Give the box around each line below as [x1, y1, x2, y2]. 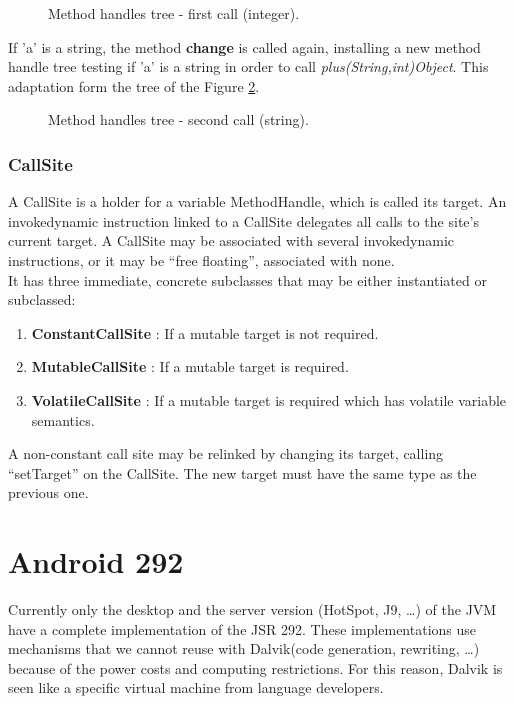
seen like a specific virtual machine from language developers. [8, 677, 384, 698]
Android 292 [8, 541, 184, 582]
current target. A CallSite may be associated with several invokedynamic [8, 230, 455, 251]
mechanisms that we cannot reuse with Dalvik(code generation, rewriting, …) [8, 638, 480, 659]
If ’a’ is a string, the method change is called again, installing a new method [8, 36, 481, 57]
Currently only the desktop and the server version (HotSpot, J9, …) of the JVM [8, 599, 497, 620]
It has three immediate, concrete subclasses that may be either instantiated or [8, 269, 487, 290]
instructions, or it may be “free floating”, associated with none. [8, 249, 395, 270]
